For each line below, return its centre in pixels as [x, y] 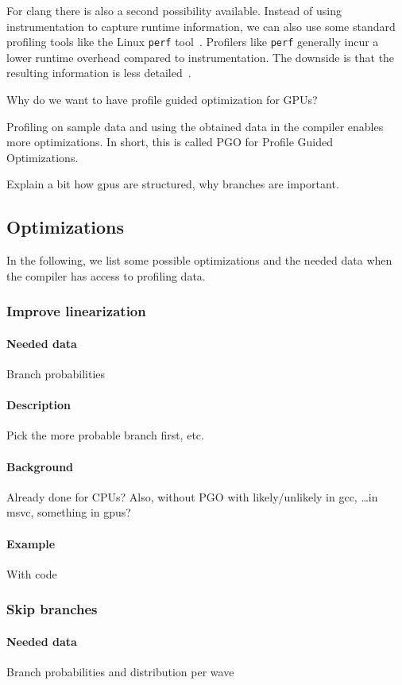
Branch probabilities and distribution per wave [120, 672]
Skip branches [52, 609]
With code [32, 573]
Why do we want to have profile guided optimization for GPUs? [162, 100]
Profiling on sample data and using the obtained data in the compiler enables [195, 126]
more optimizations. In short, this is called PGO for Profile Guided [170, 142]
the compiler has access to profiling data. [106, 275]
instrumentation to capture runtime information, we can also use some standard [201, 26]
